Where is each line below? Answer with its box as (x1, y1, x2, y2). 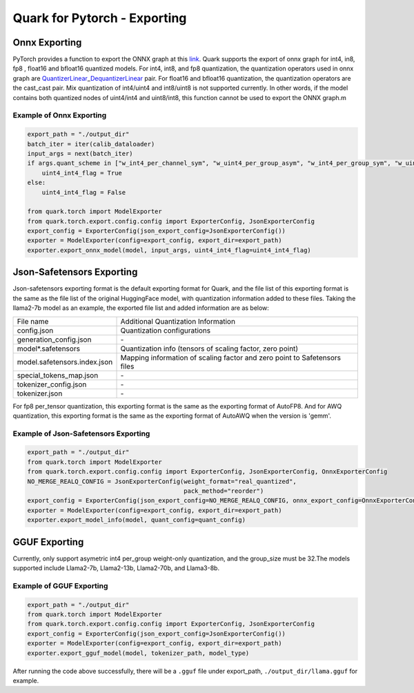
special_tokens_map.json (17, 370, 99, 380)
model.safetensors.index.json (17, 357, 113, 367)
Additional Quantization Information (120, 316, 236, 326)
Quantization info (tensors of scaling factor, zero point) (120, 344, 299, 353)
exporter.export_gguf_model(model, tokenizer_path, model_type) (27, 649, 250, 657)
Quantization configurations (120, 325, 211, 335)
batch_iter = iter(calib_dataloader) (27, 140, 155, 148)
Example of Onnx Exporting (12, 110, 107, 120)
